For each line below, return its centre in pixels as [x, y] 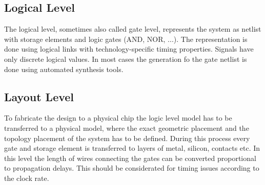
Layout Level [39, 96]
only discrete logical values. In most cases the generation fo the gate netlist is [126, 59]
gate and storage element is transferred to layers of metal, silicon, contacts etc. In [132, 148]
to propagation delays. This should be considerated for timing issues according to [132, 168]
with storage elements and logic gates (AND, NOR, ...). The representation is [126, 39]
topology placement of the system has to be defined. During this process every [127, 138]
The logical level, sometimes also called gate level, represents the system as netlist [133, 29]
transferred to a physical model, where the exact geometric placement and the [127, 128]
